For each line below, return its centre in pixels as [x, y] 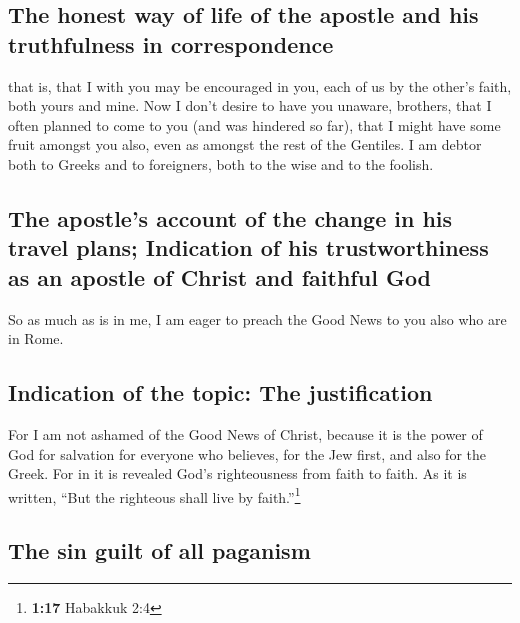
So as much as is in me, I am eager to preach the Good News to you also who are [257, 318]
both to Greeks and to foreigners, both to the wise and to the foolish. [221, 163]
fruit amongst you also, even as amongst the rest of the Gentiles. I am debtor [245, 144]
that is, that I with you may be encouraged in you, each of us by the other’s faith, [260, 85]
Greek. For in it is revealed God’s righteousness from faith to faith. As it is [237, 473]
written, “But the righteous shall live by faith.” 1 [154, 495]
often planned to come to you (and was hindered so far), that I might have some [254, 124]
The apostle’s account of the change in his [230, 217]
